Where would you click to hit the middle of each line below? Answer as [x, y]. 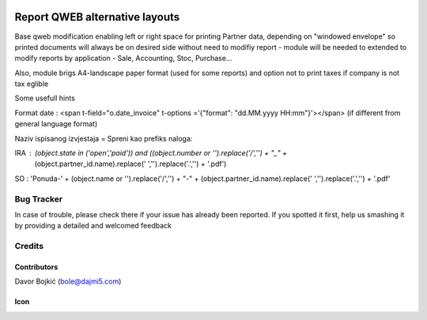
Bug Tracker [39, 199]
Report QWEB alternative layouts [97, 17]
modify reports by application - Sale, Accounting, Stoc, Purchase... [123, 58]
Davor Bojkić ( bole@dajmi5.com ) [68, 281]
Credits [29, 247]
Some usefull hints [45, 98]
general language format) [56, 124]
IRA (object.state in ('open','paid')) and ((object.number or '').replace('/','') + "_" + [151, 153]
